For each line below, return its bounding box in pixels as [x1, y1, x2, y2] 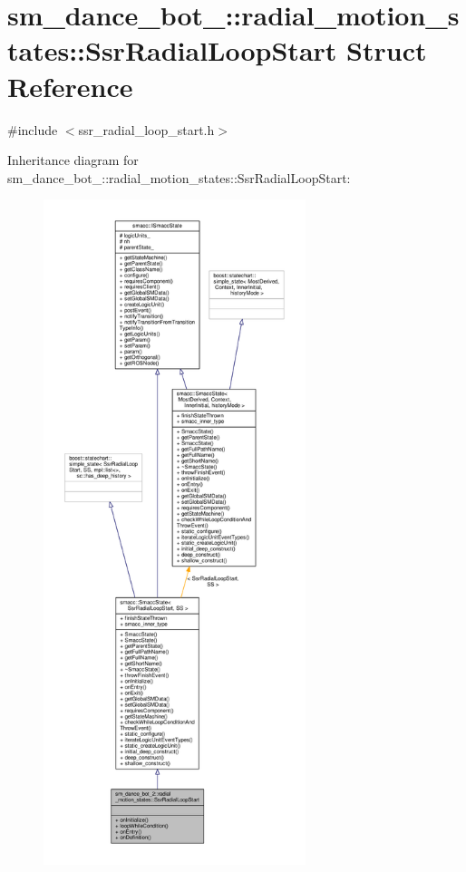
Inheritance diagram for [7, 150, 139, 170]
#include [7, 120, 58, 139]
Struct [346, 32, 427, 69]
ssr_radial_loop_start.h [78, 120, 215, 139]
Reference [7, 67, 133, 104]
